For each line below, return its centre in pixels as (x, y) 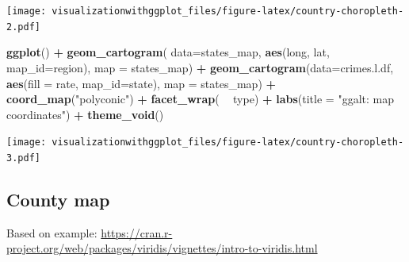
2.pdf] (23, 27)
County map (58, 199)
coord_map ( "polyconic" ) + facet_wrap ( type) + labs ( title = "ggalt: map (200, 99)
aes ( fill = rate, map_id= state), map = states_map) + (141, 83)
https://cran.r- (137, 232)
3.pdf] (23, 158)
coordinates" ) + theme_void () (85, 114)
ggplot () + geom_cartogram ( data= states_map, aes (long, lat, (168, 52)
